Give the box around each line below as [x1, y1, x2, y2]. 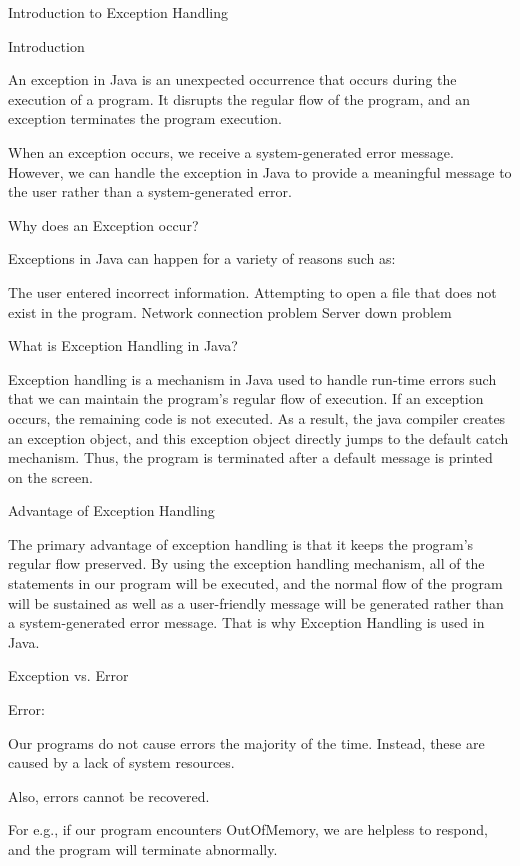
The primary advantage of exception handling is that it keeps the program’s [8, 533, 474, 554]
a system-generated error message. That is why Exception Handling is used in [8, 612, 485, 633]
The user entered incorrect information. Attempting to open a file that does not [8, 281, 497, 302]
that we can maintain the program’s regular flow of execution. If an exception [8, 388, 484, 409]
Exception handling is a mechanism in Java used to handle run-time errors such [8, 368, 497, 389]
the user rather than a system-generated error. [8, 181, 292, 202]
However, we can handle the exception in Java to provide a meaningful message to [8, 161, 512, 182]
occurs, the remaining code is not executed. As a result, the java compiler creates [8, 407, 506, 428]
